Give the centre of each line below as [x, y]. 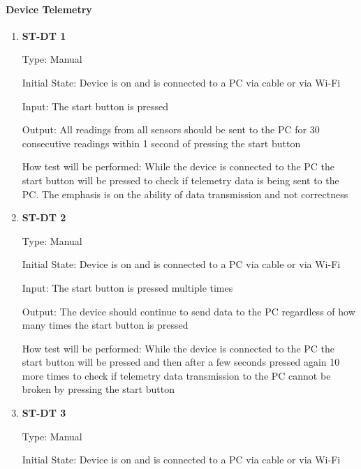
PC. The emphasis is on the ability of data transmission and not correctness [185, 194]
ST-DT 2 [44, 217]
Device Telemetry [49, 9]
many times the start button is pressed [105, 325]
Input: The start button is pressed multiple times [127, 287]
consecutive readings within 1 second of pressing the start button [161, 143]
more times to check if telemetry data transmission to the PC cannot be [176, 375]
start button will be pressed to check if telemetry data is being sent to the [180, 180]
